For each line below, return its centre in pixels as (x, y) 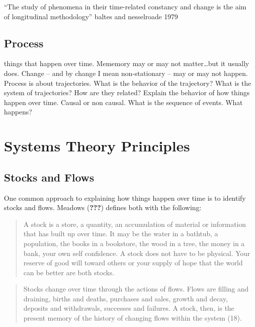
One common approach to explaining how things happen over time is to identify (125, 198)
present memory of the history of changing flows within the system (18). (133, 318)
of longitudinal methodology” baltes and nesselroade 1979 (91, 16)
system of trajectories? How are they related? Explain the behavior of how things (127, 92)
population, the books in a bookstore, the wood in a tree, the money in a (134, 243)
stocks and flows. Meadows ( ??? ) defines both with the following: (103, 207)
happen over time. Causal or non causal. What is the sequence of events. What (123, 102)
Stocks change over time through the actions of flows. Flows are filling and (136, 289)
